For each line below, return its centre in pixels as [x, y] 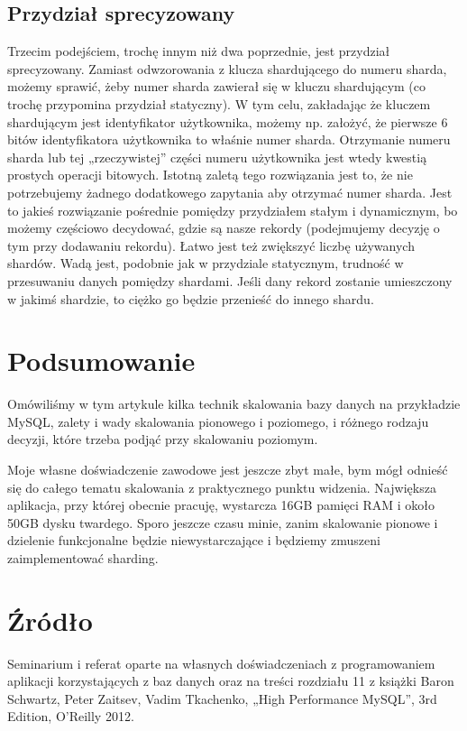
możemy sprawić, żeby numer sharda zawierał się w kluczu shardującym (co [217, 86]
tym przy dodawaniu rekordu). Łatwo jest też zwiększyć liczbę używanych [211, 245]
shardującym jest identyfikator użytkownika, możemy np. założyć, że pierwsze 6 [228, 121]
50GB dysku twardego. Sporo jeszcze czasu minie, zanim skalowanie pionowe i [223, 522]
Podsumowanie [101, 361]
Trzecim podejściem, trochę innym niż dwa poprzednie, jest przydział [199, 51]
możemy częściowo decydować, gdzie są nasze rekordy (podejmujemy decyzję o [224, 228]
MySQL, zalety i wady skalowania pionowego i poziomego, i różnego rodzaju [218, 421]
